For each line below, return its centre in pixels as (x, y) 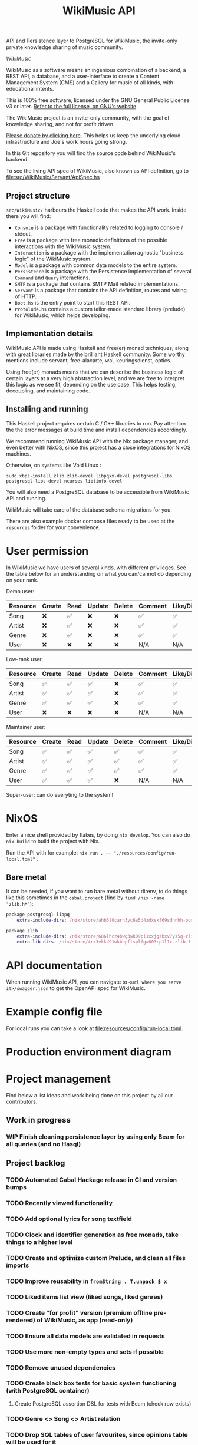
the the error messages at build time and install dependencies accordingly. (97, 430)
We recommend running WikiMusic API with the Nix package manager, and (97, 441)
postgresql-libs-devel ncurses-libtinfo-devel (64, 481)
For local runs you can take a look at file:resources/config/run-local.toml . (95, 1028)
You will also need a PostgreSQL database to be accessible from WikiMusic (98, 492)
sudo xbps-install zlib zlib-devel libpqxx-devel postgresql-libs (89, 476)
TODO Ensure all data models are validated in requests (85, 1336)
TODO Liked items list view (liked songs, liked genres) (85, 1296)
